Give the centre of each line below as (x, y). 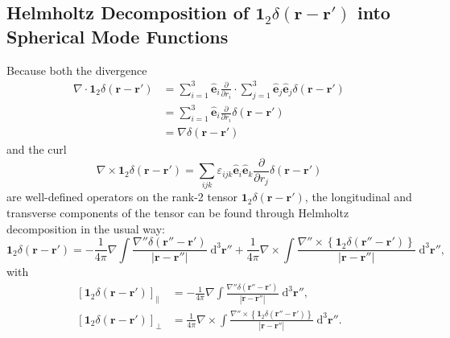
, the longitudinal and (358, 197)
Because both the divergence (77, 70)
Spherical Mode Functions (118, 36)
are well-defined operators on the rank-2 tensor (122, 197)
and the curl (37, 149)
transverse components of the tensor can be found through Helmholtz (178, 213)
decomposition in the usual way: (86, 228)
